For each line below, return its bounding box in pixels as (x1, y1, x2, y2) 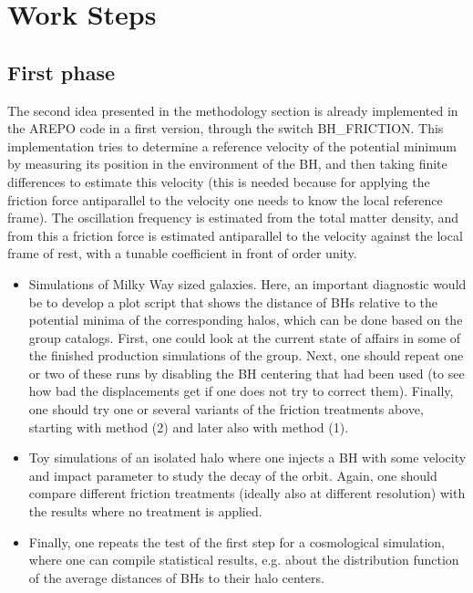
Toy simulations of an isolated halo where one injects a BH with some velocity (28, 448, 467, 467)
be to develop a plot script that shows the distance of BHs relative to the (28, 292, 438, 311)
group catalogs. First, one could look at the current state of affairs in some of (28, 328, 461, 347)
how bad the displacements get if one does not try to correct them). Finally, (28, 381, 454, 401)
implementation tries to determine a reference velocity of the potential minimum (7, 136, 457, 155)
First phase (7, 57, 115, 86)
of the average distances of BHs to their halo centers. (28, 567, 324, 587)
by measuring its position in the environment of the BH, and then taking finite (7, 154, 447, 173)
